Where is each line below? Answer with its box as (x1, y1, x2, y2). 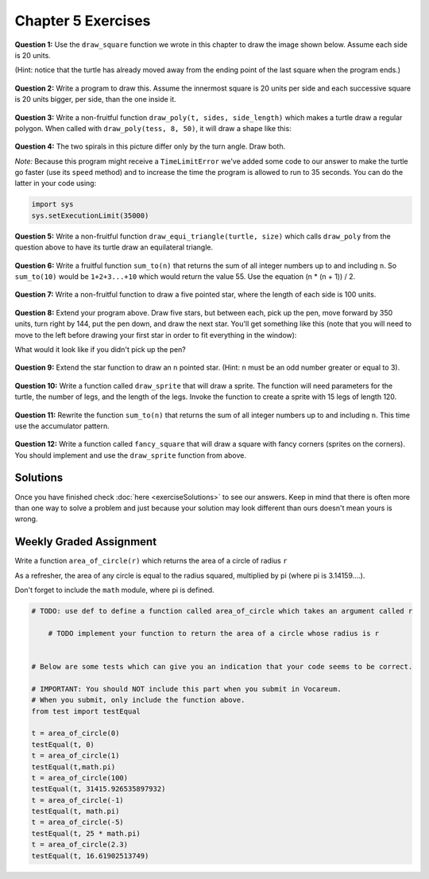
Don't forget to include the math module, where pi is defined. (14, 585, 214, 595)
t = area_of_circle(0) (31, 729, 120, 738)
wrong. (14, 514, 38, 524)
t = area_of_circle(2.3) (31, 840, 129, 850)
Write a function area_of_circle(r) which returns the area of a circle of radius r (14, 556, 288, 566)
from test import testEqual (31, 707, 141, 715)
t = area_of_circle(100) (31, 773, 129, 782)
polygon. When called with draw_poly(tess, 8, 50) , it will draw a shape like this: (14, 123, 292, 133)
